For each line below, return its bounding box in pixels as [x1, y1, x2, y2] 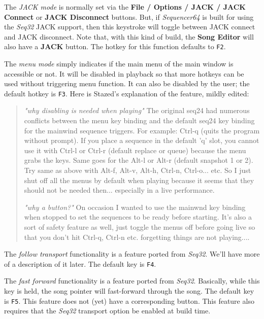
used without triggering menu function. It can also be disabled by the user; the [4, 78, 250, 89]
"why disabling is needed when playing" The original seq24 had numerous [24, 105, 250, 116]
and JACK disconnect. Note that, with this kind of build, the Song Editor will [4, 31, 254, 42]
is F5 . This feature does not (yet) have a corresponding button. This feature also [4, 295, 254, 306]
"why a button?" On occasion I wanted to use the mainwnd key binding [24, 201, 246, 212]
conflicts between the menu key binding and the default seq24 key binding [24, 115, 255, 126]
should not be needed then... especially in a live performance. [24, 185, 215, 195]
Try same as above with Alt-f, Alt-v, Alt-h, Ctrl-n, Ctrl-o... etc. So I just [24, 165, 251, 175]
